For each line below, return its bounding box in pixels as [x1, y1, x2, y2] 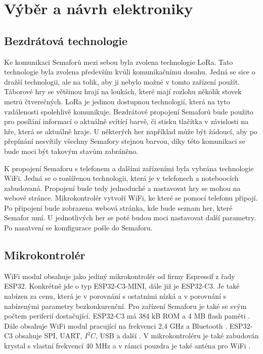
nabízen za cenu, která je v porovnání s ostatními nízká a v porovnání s [4, 291, 227, 301]
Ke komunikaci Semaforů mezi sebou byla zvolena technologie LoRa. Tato [4, 56, 233, 67]
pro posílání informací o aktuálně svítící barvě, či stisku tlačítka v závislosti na [4, 116, 249, 127]
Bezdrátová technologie [4, 32, 128, 48]
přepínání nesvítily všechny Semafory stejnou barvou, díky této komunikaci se [4, 136, 245, 146]
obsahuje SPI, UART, [15, 330, 82, 341]
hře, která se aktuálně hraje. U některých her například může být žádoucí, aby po [4, 126, 257, 136]
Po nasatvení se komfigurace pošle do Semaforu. [4, 222, 153, 233]
